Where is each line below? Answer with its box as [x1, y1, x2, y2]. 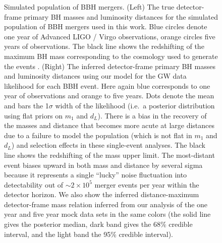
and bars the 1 [4, 100, 49, 110]
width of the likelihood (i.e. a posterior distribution [55, 100, 215, 110]
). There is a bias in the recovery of [97, 110, 207, 120]
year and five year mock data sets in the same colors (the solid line [4, 209, 211, 219]
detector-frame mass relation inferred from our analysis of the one [4, 199, 208, 209]
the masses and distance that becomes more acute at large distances [4, 120, 215, 131]
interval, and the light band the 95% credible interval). [4, 228, 173, 239]
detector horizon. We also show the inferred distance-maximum [4, 189, 199, 200]
